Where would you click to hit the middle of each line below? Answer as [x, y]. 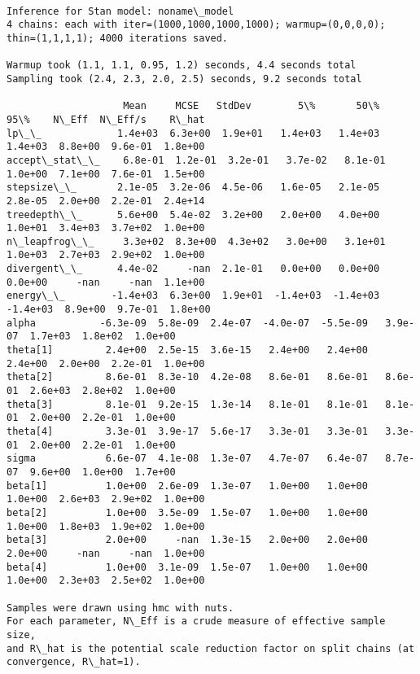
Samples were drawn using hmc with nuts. [120, 608]
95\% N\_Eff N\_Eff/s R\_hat [106, 119]
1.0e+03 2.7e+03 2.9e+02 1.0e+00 [106, 255]
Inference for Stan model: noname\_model [120, 11]
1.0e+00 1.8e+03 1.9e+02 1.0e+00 [106, 526]
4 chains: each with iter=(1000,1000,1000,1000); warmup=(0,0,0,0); [196, 25]
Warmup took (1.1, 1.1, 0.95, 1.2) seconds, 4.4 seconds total [182, 66]
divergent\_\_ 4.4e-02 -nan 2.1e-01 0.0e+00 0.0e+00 [193, 269]
